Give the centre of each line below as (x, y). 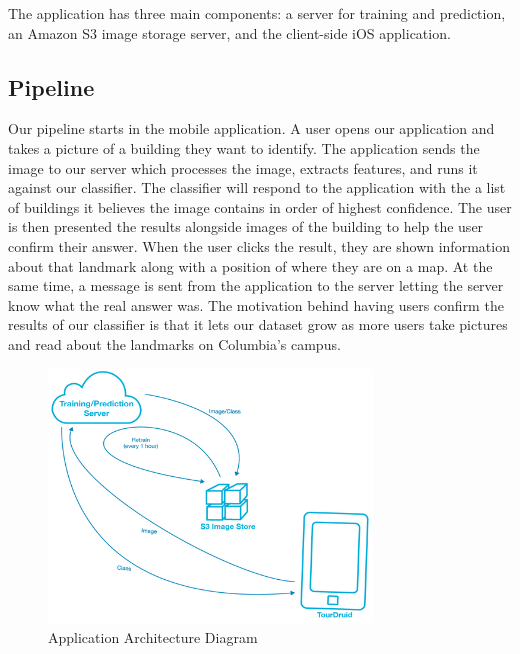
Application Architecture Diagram (153, 637)
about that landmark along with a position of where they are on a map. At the (250, 265)
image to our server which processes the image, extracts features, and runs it (243, 167)
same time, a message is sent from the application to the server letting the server (256, 285)
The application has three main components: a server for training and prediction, (257, 13)
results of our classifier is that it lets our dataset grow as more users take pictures (258, 324)
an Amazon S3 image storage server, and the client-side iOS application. (229, 32)
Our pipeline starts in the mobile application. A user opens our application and (251, 128)
